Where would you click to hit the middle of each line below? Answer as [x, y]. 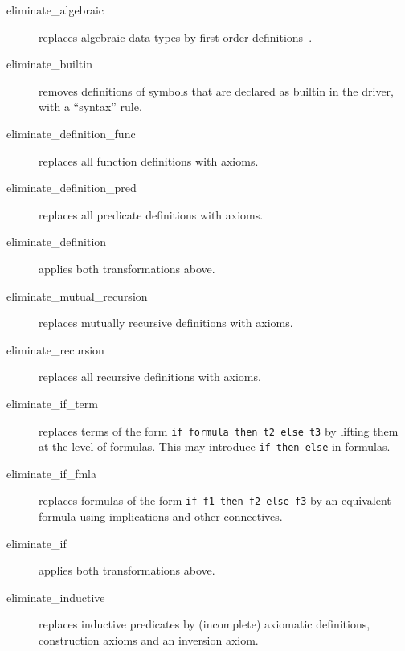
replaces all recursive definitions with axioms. [150, 377]
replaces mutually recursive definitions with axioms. [166, 323]
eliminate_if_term [52, 403]
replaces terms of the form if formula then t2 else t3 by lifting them [219, 430]
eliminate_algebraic [55, 10]
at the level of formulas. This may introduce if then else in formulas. [215, 446]
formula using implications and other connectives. [161, 516]
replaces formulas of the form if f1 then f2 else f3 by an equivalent [215, 500]
